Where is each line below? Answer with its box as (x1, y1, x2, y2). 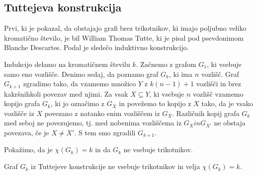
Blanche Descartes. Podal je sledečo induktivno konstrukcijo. (4, 42, 189, 53)
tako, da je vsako (201, 98, 253, 109)
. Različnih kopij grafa (172, 108, 240, 118)
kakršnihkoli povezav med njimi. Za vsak (4, 88, 128, 99)
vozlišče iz (4, 108, 34, 118)
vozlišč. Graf (201, 68, 239, 79)
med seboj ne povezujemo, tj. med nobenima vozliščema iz (4, 117, 182, 128)
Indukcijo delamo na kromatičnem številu (4, 58, 130, 69)
